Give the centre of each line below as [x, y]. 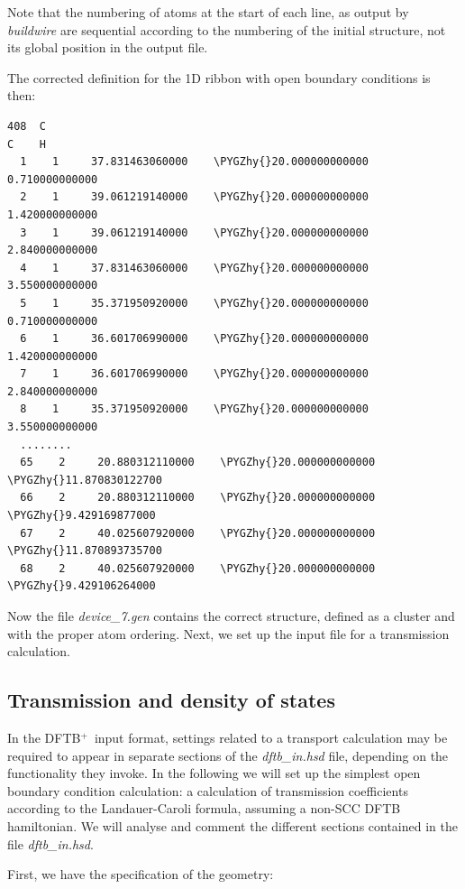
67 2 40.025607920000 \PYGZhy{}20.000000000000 [198, 533]
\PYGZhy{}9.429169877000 [82, 516]
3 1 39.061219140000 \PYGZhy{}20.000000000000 [194, 232]
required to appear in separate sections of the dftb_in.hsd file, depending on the [228, 755]
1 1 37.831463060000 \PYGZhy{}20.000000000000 [194, 162]
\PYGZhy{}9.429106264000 [82, 586]
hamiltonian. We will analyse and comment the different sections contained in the [232, 825]
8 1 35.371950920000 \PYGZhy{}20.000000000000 [194, 409]
